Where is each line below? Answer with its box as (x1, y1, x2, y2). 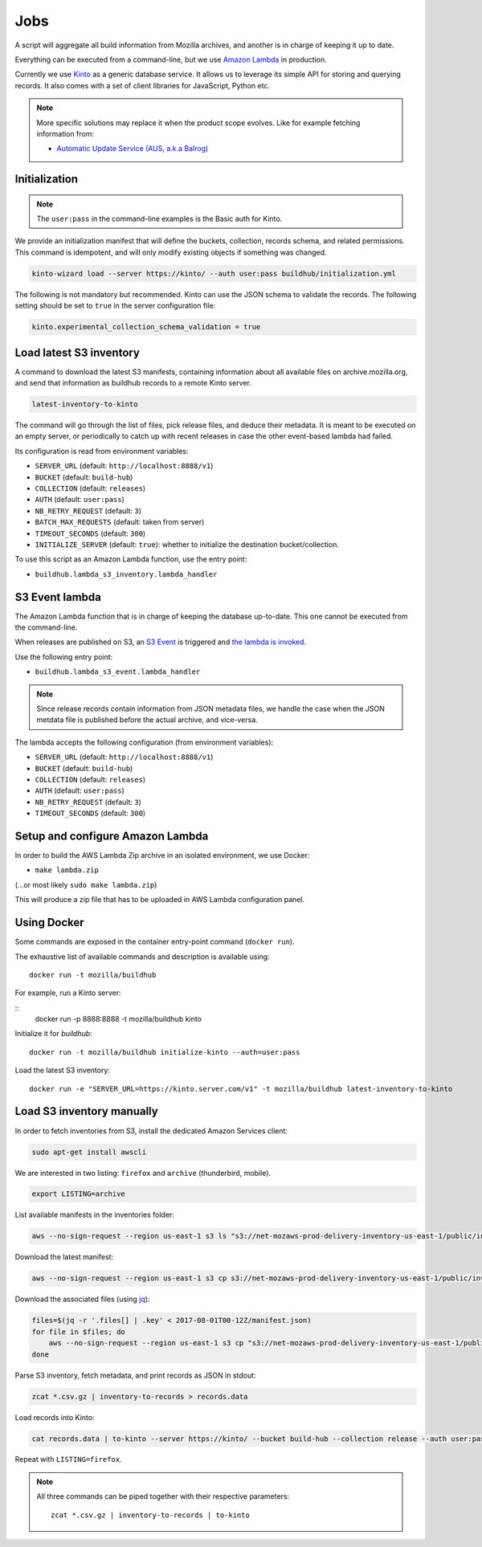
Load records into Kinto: (14, 1412, 95, 1422)
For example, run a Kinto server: (14, 988, 121, 998)
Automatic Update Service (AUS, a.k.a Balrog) (56, 144, 209, 153)
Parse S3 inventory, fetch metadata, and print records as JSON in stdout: (14, 1370, 256, 1380)
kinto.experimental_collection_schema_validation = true (31, 322, 261, 332)
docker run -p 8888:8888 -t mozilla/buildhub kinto (35, 1014, 202, 1024)
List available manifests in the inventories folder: (14, 1210, 174, 1220)
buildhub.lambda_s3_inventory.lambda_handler (35, 569, 218, 578)
